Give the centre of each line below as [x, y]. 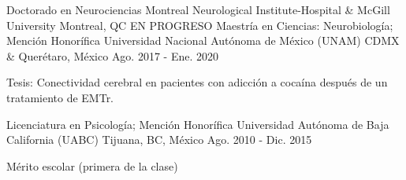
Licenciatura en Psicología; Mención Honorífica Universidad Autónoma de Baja [198, 124]
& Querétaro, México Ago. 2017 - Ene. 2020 [113, 55]
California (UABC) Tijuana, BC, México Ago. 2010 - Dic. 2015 [159, 140]
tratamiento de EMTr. [60, 97]
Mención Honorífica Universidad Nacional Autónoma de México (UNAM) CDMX [203, 40]
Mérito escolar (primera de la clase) [92, 165]
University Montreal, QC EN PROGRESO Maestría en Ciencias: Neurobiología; [200, 25]
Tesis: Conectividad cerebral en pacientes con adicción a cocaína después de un [197, 82]
